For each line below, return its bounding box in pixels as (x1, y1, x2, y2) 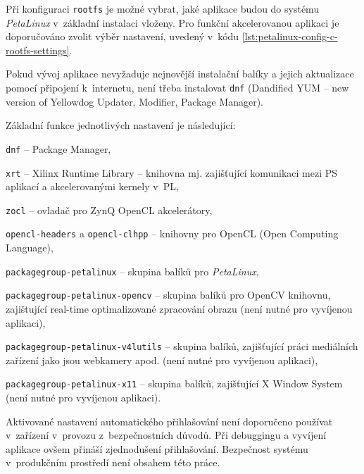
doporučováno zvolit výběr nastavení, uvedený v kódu (6, 29, 239, 44)
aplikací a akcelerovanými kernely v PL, (6, 179, 179, 194)
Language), (6, 240, 54, 255)
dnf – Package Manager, (6, 141, 111, 156)
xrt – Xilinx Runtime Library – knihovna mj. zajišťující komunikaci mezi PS (6, 165, 338, 180)
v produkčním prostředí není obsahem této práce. (6, 455, 220, 470)
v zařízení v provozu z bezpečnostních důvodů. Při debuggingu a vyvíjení (6, 428, 327, 442)
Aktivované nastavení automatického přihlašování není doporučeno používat (6, 413, 333, 428)
